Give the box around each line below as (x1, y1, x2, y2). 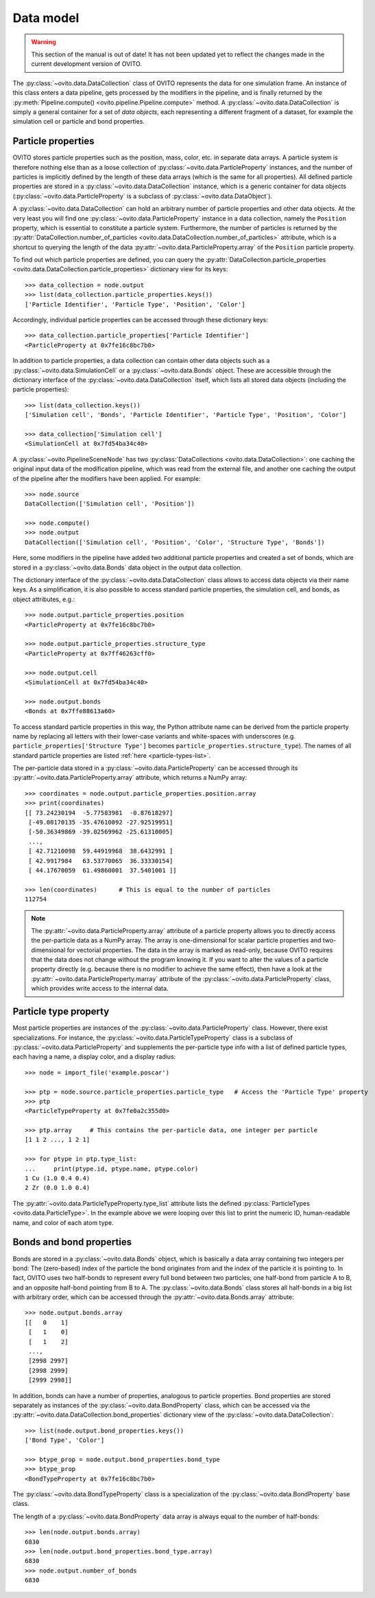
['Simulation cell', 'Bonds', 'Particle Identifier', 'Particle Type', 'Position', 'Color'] (25, 411, 347, 419)
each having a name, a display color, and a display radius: (12, 1053, 176, 1061)
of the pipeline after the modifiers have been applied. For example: (12, 474, 201, 482)
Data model (12, 10, 80, 25)
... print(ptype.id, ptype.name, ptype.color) (25, 1164, 199, 1173)
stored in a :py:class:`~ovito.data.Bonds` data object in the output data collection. (12, 563, 243, 572)
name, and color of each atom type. (12, 1218, 114, 1226)
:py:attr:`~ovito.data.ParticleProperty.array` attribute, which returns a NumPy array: (12, 774, 247, 782)
